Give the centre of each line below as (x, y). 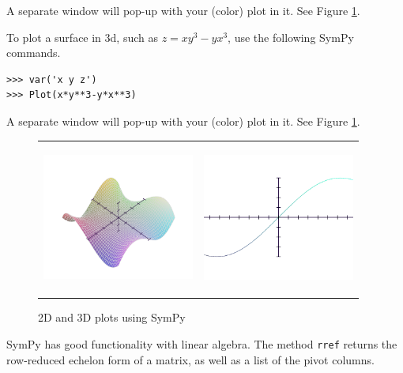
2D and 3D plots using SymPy (112, 317)
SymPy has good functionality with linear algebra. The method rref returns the (202, 343)
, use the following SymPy (291, 37)
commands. (34, 53)
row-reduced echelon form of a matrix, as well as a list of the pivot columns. (190, 359)
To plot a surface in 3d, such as (82, 37)
